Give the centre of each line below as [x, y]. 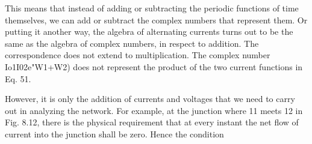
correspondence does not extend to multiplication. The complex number [138, 55]
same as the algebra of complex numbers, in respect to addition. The [132, 43]
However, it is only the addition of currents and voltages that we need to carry [150, 99]
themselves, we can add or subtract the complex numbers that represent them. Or [156, 19]
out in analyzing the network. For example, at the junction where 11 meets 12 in [154, 110]
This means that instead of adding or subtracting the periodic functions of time [152, 8]
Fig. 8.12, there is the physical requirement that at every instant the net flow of [152, 122]
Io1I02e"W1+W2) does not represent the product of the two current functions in [154, 66]
